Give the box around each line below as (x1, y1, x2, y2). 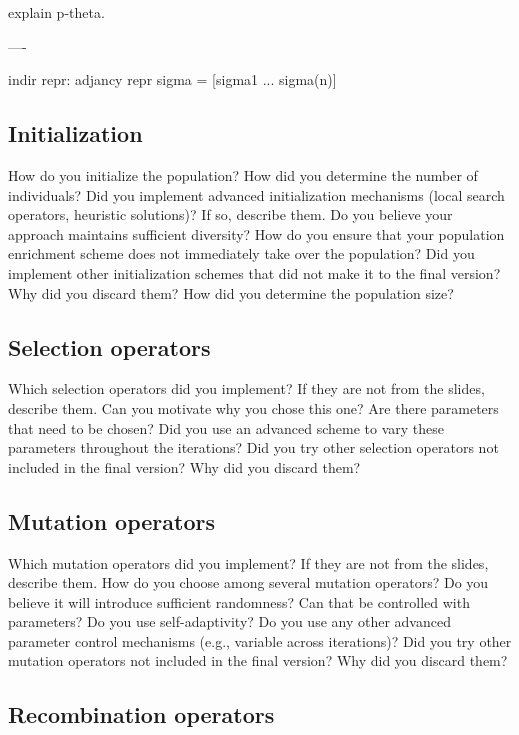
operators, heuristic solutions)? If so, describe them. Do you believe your (8, 204, 453, 225)
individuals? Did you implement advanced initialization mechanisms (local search (8, 184, 505, 205)
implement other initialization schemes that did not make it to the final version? (8, 262, 501, 283)
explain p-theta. (8, 2, 105, 22)
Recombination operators (8, 699, 275, 730)
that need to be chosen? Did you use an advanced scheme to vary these (8, 417, 445, 438)
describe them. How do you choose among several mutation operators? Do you (8, 572, 489, 593)
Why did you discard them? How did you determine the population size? (8, 282, 454, 303)
